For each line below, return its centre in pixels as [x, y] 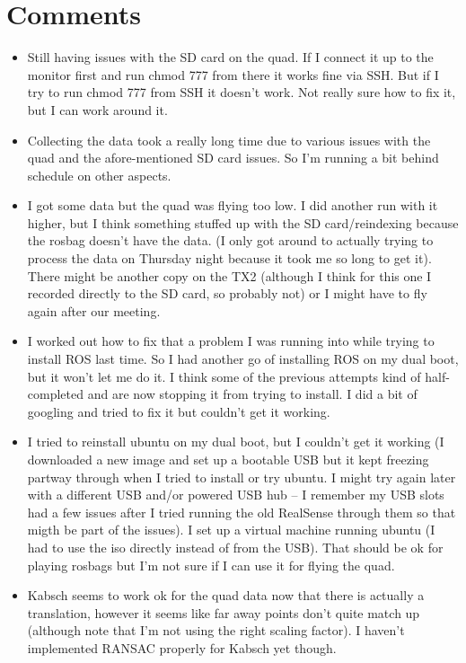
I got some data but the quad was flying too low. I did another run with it [233, 205]
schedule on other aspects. [99, 175]
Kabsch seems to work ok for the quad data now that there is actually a [226, 595]
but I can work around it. [97, 109]
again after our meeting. [94, 310]
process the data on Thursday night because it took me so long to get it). [229, 258]
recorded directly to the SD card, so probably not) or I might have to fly [227, 293]
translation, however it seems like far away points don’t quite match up [224, 612]
